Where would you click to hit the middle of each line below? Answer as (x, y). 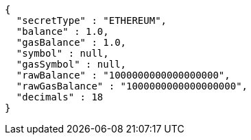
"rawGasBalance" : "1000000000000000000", (132, 86)
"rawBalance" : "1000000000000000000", (123, 75)
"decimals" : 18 (60, 97)
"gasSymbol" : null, (71, 64)
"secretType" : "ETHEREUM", (92, 20)
